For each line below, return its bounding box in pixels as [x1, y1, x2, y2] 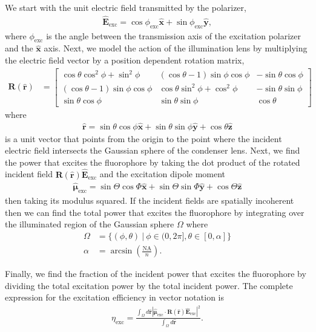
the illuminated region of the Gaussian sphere [5, 218, 174, 230]
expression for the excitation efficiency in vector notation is [5, 291, 224, 304]
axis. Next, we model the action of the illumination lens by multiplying [44, 42, 308, 54]
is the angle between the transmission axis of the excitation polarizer [46, 29, 301, 42]
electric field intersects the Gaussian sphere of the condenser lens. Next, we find [5, 144, 300, 157]
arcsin [110, 247, 133, 256]
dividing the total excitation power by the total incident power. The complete [5, 279, 293, 291]
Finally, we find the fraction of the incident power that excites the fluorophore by [5, 267, 306, 280]
